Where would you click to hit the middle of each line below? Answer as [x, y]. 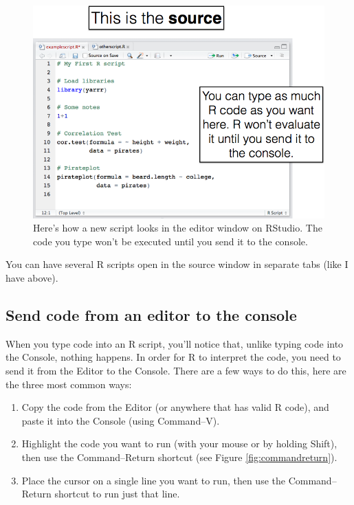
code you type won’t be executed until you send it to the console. [170, 241]
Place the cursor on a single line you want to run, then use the [153, 480]
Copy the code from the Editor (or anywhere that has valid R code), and [175, 407]
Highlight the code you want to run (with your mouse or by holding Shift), [179, 444]
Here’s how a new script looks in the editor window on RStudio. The [178, 228]
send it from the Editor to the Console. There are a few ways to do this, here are [176, 370]
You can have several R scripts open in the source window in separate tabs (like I [177, 264]
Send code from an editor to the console [151, 314]
